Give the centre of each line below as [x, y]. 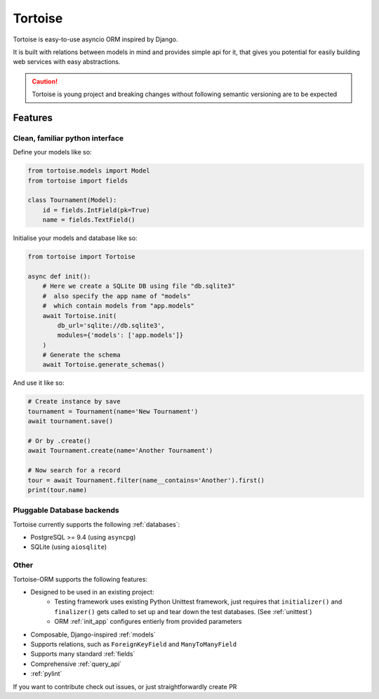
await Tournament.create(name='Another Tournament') [120, 451]
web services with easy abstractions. [67, 62]
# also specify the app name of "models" [117, 296]
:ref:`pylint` [46, 674]
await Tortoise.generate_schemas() [104, 365]
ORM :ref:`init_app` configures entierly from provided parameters [148, 622]
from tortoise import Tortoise [82, 257]
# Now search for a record [74, 471]
